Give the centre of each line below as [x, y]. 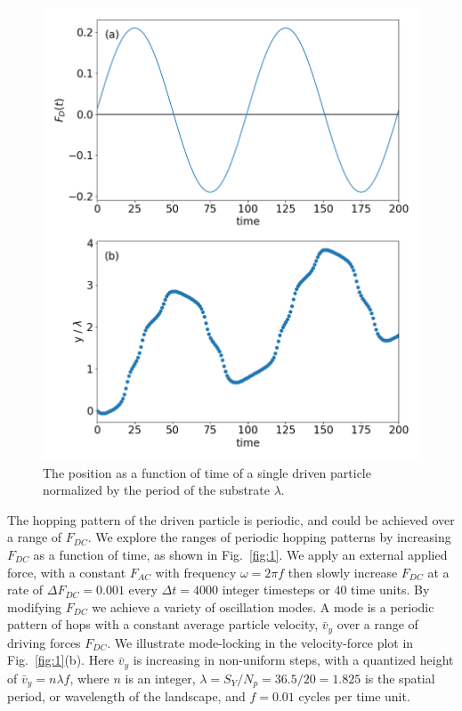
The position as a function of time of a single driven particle [207, 472]
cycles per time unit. [354, 696]
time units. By [390, 590]
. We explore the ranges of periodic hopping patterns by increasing [269, 537]
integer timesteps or [276, 590]
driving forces [44, 642]
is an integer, [160, 678]
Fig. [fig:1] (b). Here [61, 660]
